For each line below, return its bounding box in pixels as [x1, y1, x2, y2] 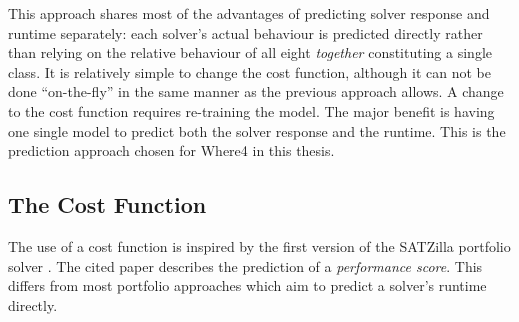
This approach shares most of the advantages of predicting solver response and [8, 3, 490, 23]
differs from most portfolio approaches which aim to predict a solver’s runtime [8, 275, 487, 296]
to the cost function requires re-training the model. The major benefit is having [8, 100, 495, 121]
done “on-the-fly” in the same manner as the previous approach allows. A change [8, 81, 504, 102]
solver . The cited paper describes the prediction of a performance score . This [8, 255, 483, 276]
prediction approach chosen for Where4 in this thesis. [8, 140, 335, 161]
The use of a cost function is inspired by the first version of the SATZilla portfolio [8, 235, 511, 256]
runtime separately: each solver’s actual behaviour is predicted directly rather [8, 22, 483, 43]
